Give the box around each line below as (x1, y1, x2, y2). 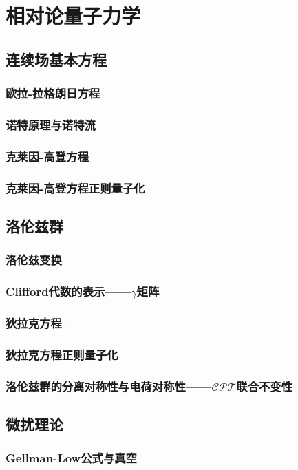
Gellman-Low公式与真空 (6, 449, 137, 467)
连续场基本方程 (6, 48, 107, 70)
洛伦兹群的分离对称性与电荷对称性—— (6, 377, 212, 394)
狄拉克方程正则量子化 (6, 345, 118, 363)
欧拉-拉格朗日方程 (6, 85, 100, 102)
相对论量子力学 (6, 1, 141, 30)
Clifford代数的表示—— (6, 283, 131, 300)
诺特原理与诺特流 (6, 116, 96, 133)
